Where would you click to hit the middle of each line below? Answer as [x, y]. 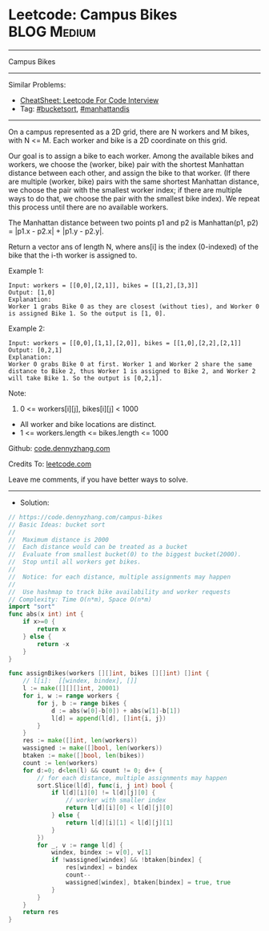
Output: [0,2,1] [35, 350]
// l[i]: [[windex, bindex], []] [80, 681]
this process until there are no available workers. [88, 207]
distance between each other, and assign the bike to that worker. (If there [129, 173]
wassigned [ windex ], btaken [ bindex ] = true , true [148, 882]
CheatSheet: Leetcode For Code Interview [89, 100]
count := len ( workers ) [60, 763]
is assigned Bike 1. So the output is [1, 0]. [87, 313]
